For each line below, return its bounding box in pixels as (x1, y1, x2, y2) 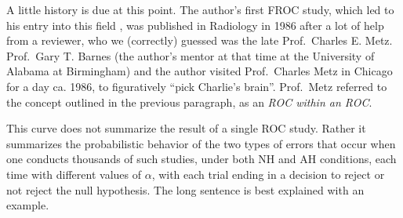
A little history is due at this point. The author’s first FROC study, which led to (6, 2, 394, 17)
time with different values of (6, 165, 141, 182)
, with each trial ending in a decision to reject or (151, 165, 385, 182)
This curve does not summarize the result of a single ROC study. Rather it (6, 120, 366, 136)
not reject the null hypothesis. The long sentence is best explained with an (6, 181, 365, 198)
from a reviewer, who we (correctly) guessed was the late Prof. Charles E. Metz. (6, 32, 393, 49)
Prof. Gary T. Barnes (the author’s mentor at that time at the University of (6, 47, 375, 64)
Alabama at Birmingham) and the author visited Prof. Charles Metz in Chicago (6, 63, 393, 79)
